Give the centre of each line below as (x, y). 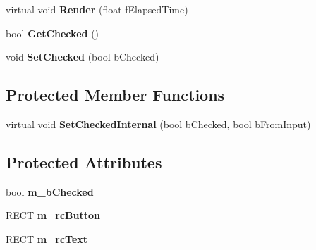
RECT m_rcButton (53, 215)
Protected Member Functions (115, 95)
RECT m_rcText (47, 238)
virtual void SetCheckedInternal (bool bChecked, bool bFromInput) (158, 124)
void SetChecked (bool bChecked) (83, 57)
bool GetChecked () (53, 33)
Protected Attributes (84, 162)
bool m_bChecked (50, 191)
